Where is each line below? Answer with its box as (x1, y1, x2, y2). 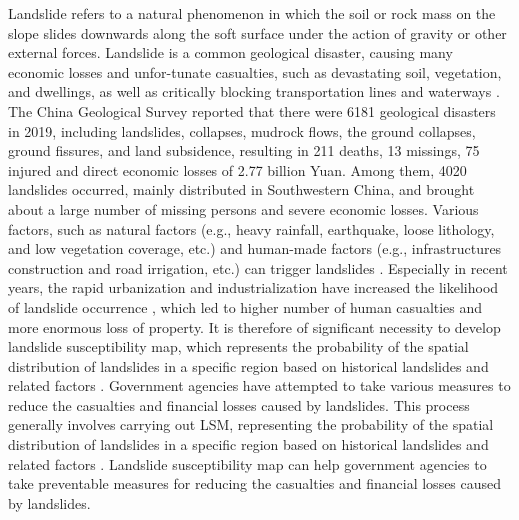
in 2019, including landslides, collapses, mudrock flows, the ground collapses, (8, 120, 476, 141)
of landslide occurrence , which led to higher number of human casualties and (8, 296, 483, 317)
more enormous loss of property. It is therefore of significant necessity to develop (8, 316, 501, 337)
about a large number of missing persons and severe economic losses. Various (8, 198, 479, 219)
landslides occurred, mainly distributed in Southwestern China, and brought (8, 179, 475, 200)
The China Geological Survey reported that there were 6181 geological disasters (8, 100, 496, 121)
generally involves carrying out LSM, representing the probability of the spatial (8, 414, 494, 435)
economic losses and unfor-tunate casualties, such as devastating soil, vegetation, (8, 61, 502, 82)
